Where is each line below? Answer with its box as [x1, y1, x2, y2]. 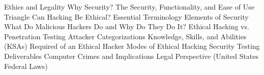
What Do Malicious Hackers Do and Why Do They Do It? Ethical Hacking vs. [4, 21, 249, 32]
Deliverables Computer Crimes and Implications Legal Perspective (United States [4, 50, 259, 61]
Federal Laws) [4, 60, 48, 71]
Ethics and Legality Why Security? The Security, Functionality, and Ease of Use [4, 2, 254, 12]
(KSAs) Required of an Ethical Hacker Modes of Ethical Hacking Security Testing [4, 41, 260, 51]
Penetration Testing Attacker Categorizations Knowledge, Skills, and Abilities [4, 31, 247, 41]
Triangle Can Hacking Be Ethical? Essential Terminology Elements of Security [4, 11, 249, 22]
